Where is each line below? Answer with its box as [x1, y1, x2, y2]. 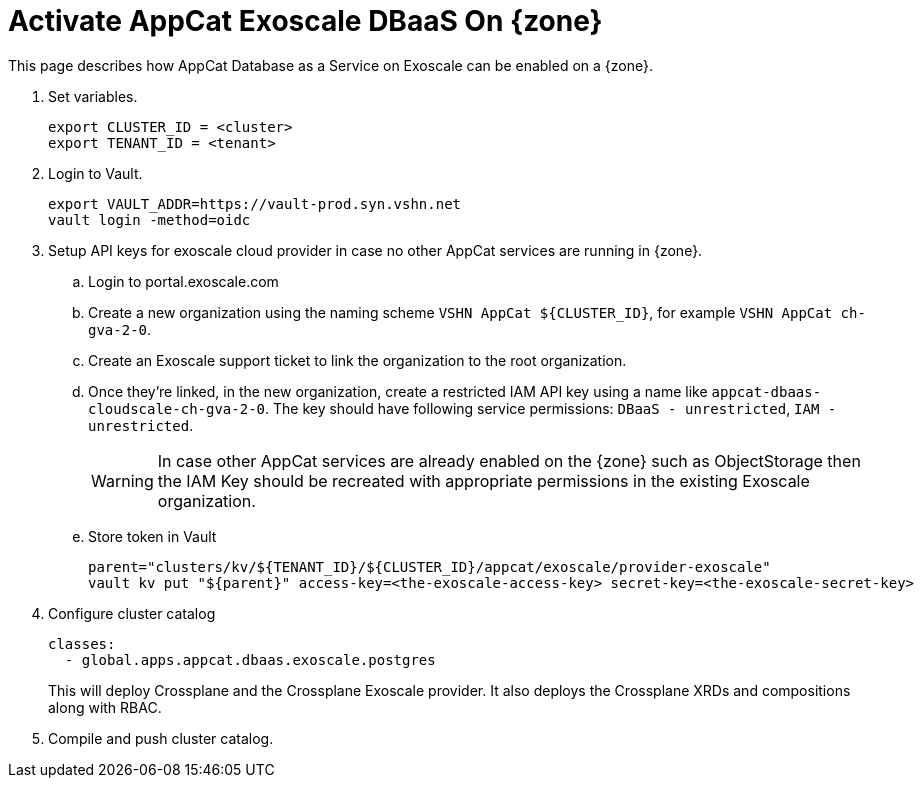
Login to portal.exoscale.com [88, 272, 279, 290]
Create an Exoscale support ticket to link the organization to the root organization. [88, 351, 627, 369]
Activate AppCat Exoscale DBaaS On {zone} [8, 4, 603, 38]
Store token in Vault [88, 527, 217, 545]
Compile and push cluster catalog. [48, 729, 274, 747]
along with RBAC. [48, 698, 162, 716]
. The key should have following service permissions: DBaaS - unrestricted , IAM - [265, 399, 837, 417]
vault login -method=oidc [48, 211, 251, 228]
